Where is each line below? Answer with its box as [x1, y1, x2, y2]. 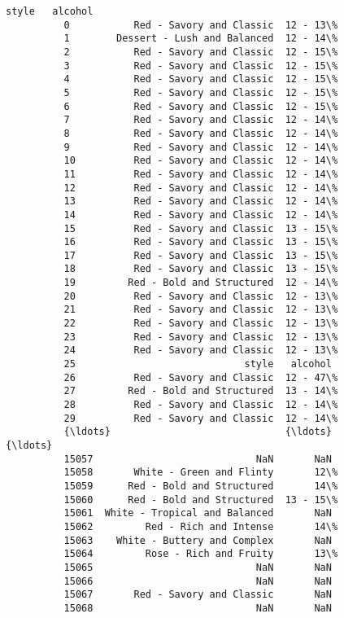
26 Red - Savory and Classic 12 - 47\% [63, 371, 338, 384]
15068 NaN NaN [63, 602, 332, 614]
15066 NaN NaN [63, 575, 332, 587]
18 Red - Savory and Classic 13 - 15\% [63, 263, 338, 275]
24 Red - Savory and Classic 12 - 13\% [63, 344, 338, 357]
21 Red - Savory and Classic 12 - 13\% [63, 304, 338, 316]
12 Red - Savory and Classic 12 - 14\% [63, 182, 338, 194]
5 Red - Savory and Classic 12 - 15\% [63, 86, 338, 99]
